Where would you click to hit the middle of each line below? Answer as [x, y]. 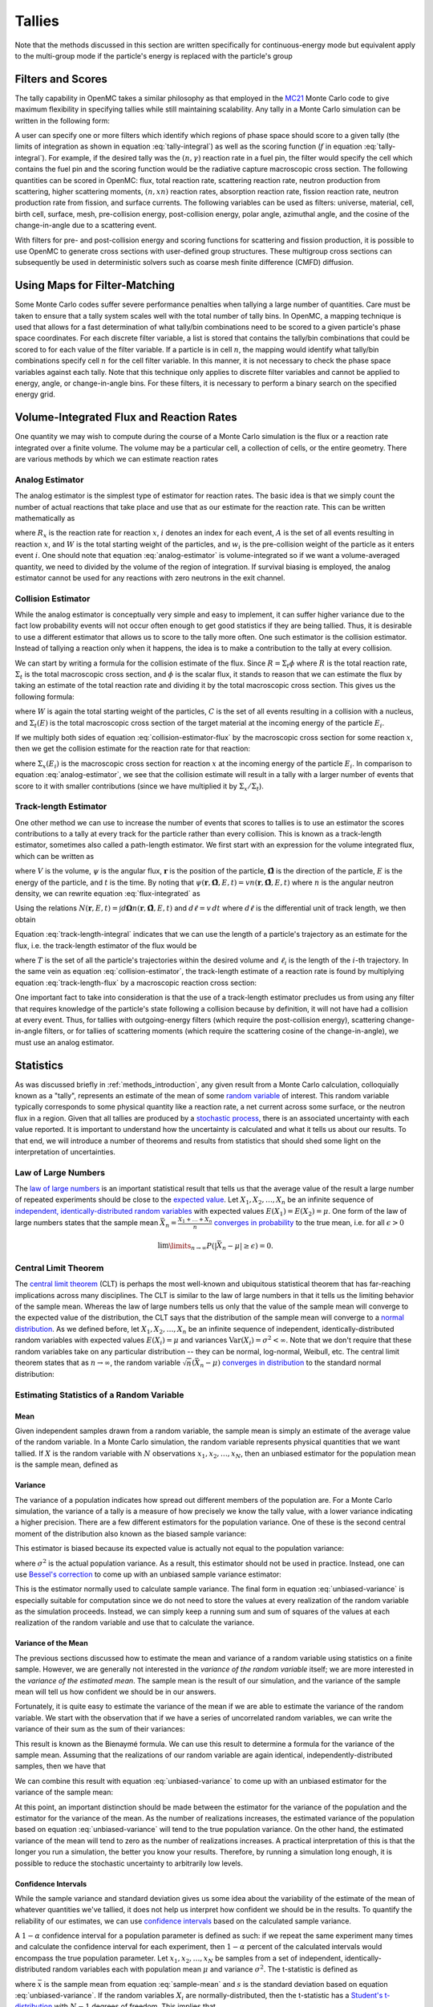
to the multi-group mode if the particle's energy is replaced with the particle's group [154, 55]
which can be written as [55, 856]
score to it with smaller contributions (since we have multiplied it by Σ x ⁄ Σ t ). [140, 787]
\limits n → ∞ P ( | [193, 1247]
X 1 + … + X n [195, 1220]
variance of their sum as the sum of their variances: [100, 1729]
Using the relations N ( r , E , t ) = [67, 908]
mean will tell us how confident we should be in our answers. [115, 1692]
